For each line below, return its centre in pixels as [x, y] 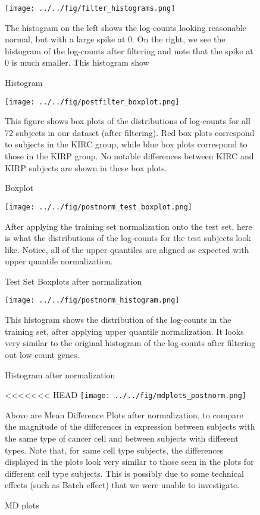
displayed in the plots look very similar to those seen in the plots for [129, 462]
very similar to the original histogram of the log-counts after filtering [130, 343]
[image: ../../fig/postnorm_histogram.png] [92, 300]
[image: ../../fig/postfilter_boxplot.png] [92, 102]
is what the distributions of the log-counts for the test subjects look [128, 238]
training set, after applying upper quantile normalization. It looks [124, 331]
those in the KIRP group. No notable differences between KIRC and [129, 156]
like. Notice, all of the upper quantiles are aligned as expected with [127, 249]
